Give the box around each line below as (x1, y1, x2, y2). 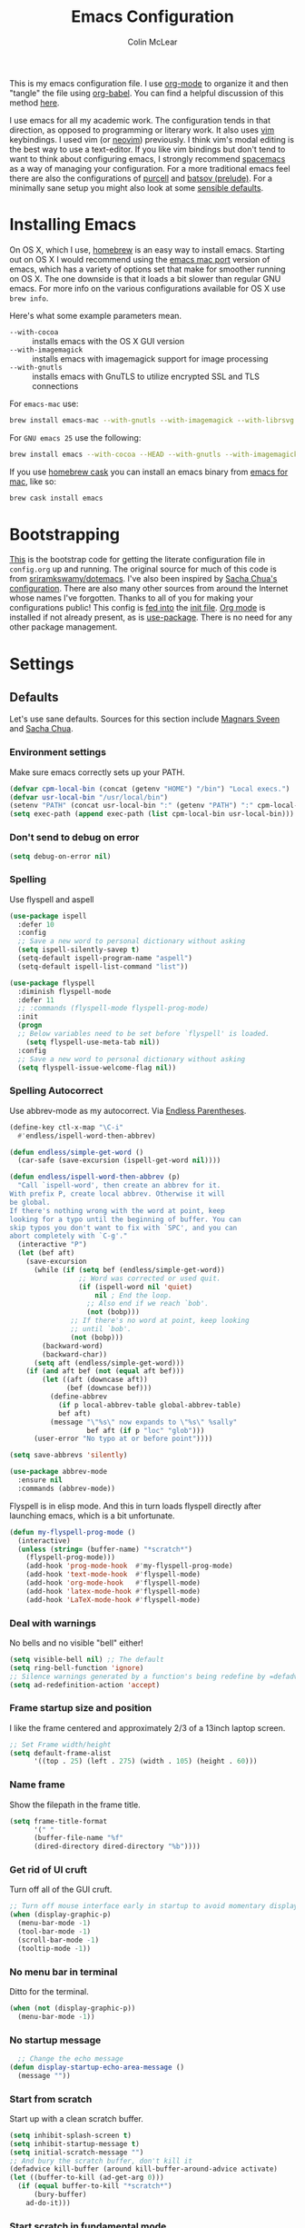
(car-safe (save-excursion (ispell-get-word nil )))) (17, 1156, 221, 1165)
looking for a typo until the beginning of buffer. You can (9, 1215, 242, 1224)
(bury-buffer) (33, 2190, 88, 2200)
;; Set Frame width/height (9, 1740, 112, 1749)
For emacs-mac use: (9, 398, 79, 409)
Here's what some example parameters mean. (9, 310, 182, 321)
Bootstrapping (9, 524, 121, 544)
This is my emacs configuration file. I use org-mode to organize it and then (9, 77, 289, 88)
